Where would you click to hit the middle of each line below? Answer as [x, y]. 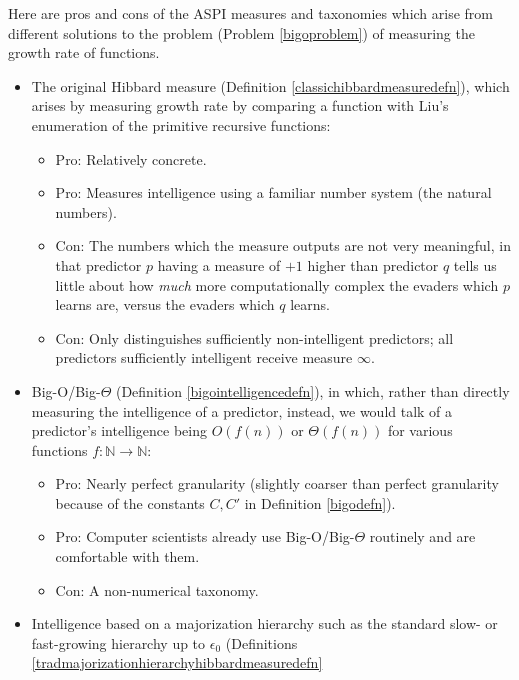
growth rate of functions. [84, 52]
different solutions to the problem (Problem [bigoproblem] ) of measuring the [241, 32]
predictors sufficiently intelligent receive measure [204, 357]
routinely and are [422, 536]
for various [420, 430]
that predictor [98, 264]
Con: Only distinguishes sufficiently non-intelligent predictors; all [254, 337]
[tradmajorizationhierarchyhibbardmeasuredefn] [177, 662]
